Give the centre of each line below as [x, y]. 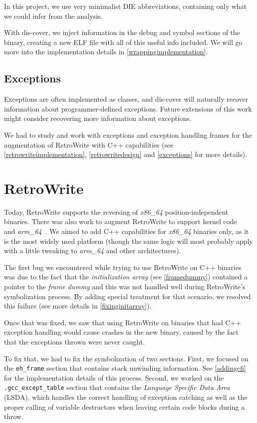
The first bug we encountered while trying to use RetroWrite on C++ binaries [123, 267]
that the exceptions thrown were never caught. [74, 341]
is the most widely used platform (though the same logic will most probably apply [128, 241]
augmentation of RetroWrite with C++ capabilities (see [89, 144]
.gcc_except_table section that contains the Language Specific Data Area [117, 387]
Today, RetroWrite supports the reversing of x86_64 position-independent [116, 211]
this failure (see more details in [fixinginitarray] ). [78, 306]
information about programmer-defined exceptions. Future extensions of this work [128, 108]
